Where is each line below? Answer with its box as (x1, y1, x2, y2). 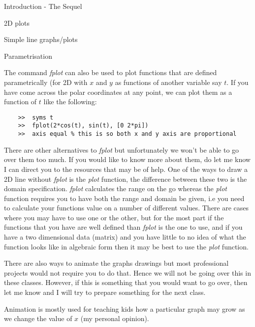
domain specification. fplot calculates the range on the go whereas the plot (4, 183, 227, 194)
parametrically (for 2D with (4, 77, 88, 87)
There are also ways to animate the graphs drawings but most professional (4, 258, 229, 268)
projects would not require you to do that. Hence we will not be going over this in (4, 267, 251, 278)
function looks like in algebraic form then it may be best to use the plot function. (4, 241, 249, 251)
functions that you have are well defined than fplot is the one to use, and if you (4, 222, 243, 232)
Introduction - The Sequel (4, 1, 82, 11)
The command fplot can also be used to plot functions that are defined (4, 67, 217, 78)
